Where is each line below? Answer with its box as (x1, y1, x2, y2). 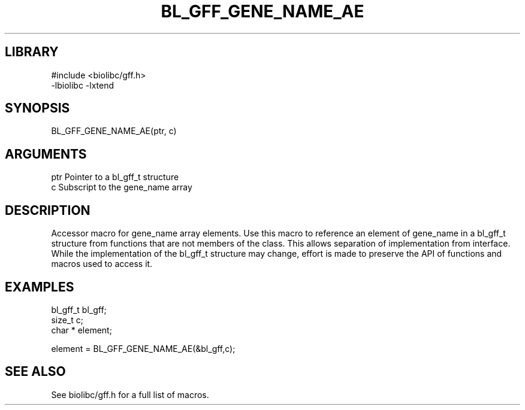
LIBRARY (5, 44, 59, 60)
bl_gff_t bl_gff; (51, 304, 107, 315)
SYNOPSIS (5, 101, 70, 116)
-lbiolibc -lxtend (51, 80, 114, 90)
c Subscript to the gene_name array (51, 182, 192, 193)
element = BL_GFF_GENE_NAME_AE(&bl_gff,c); (51, 343, 236, 354)
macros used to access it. (51, 259, 153, 269)
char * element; (51, 324, 112, 335)
